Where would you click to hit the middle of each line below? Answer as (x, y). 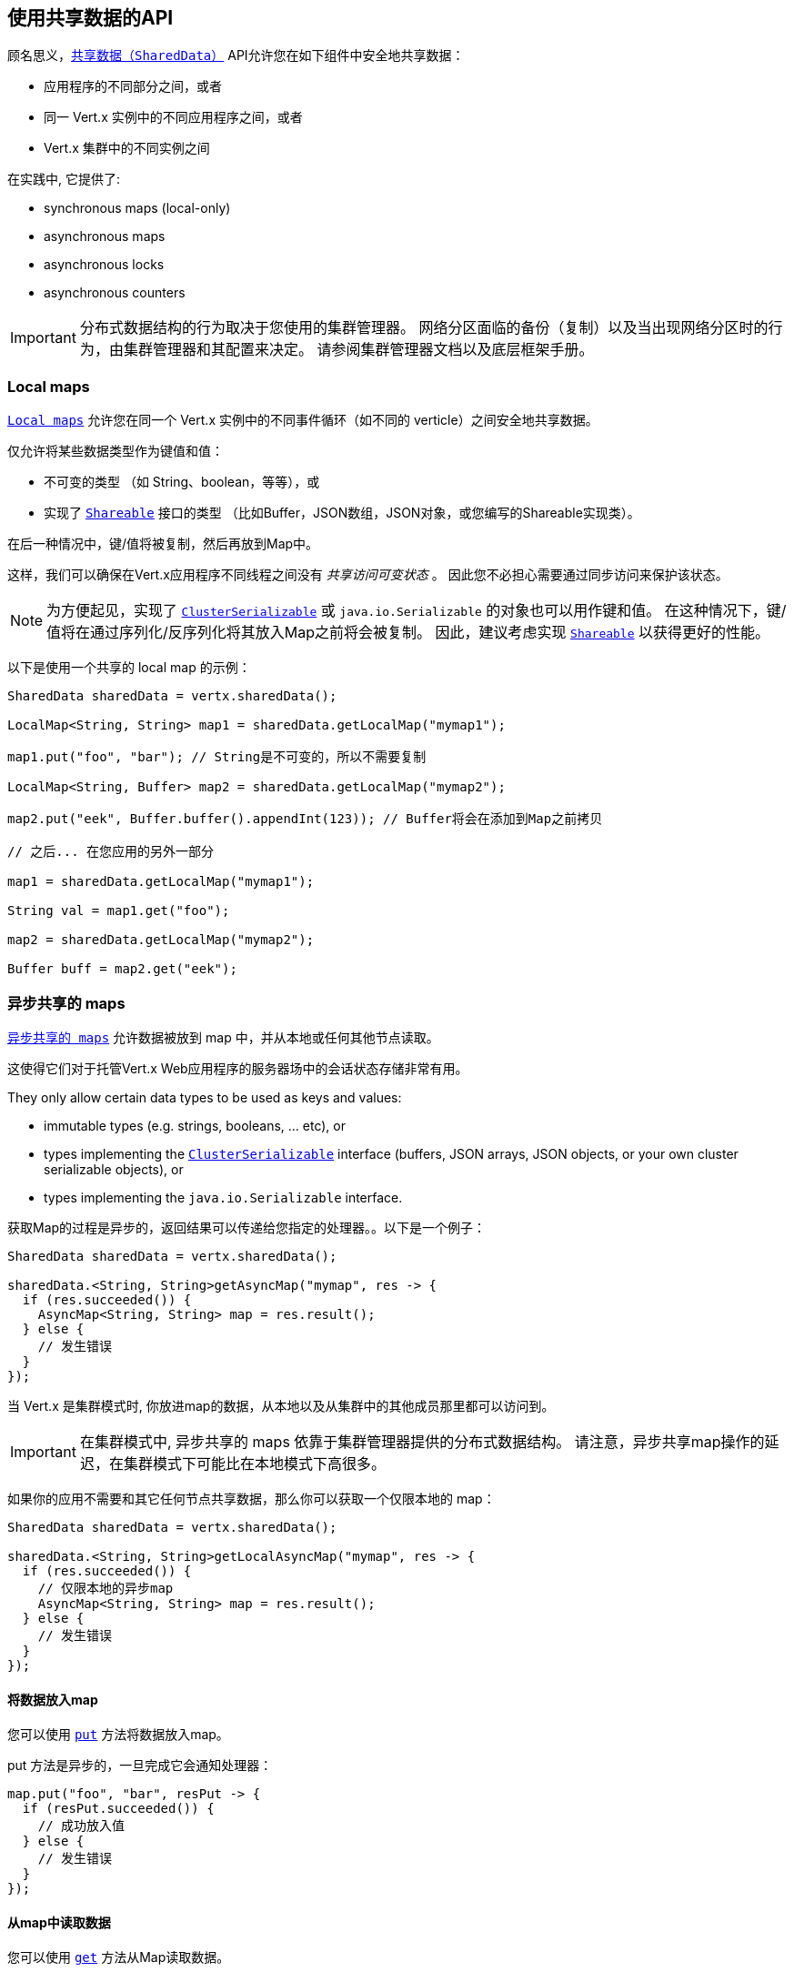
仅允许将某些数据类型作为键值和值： (116, 451)
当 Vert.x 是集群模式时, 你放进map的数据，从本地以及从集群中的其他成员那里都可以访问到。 (281, 1405)
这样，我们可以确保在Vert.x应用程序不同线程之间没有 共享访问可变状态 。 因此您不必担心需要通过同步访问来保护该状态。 (368, 575)
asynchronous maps (105, 236)
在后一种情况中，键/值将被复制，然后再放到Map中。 (163, 544)
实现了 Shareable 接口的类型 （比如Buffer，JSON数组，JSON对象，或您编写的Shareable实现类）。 (342, 513)
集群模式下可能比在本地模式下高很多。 (254, 1463)
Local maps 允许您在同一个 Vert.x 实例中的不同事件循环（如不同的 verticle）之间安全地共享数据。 (303, 420)
